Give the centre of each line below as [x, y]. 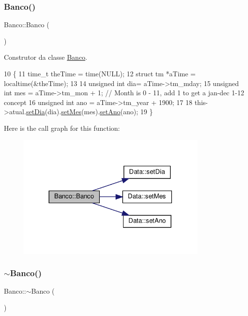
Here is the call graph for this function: [62, 128]
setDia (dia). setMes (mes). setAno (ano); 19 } [89, 112]
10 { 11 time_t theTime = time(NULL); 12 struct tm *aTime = [100, 73]
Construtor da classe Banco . [46, 57]
